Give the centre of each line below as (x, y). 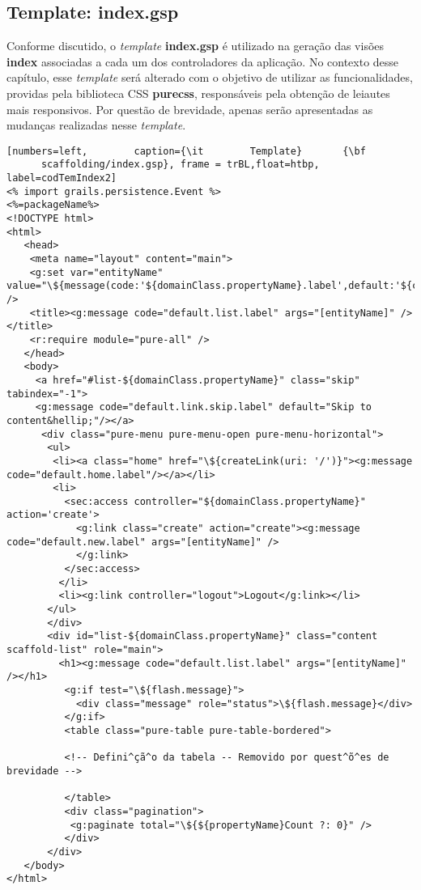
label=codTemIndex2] (62, 178)
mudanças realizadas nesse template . (96, 125)
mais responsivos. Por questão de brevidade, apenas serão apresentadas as (190, 109)
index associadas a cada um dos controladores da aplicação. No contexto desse (203, 61)
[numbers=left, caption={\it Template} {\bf (186, 151)
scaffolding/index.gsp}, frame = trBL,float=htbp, (180, 165)
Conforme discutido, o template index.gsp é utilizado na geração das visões (196, 46)
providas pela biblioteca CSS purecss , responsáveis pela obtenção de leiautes (198, 93)
